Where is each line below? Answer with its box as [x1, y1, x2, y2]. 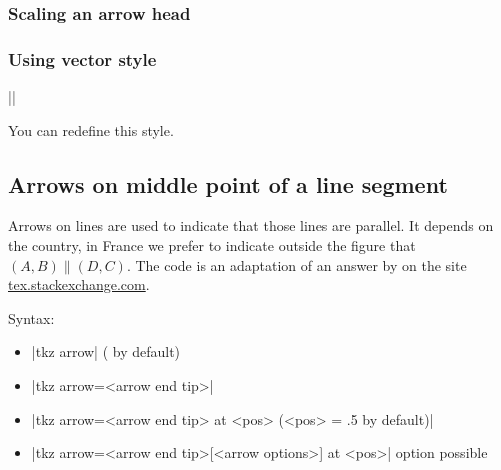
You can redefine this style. [8, 119, 174, 140]
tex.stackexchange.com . [8, 274, 150, 295]
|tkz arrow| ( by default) [31, 341, 181, 362]
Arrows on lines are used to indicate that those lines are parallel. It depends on [8, 215, 494, 236]
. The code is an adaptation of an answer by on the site [126, 254, 467, 275]
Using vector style [8, 46, 157, 71]
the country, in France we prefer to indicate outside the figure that [8, 235, 416, 256]
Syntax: [8, 307, 55, 328]
